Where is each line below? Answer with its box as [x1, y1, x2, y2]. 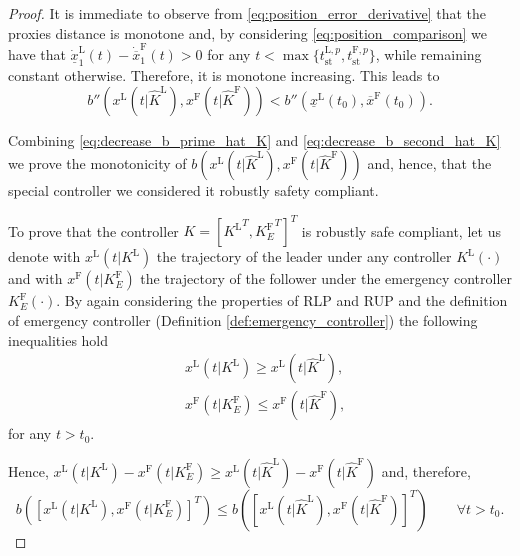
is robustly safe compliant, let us [301, 220, 501, 241]
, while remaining [375, 44, 482, 65]
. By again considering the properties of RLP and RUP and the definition [56, 290, 508, 311]
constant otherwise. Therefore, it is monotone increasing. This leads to [8, 65, 440, 86]
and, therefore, [381, 460, 471, 481]
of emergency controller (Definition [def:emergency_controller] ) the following [8, 310, 478, 331]
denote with [8, 246, 81, 267]
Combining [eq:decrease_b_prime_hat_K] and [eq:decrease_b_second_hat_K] [8, 129, 501, 150]
